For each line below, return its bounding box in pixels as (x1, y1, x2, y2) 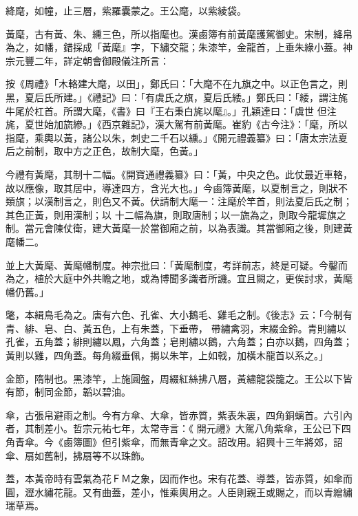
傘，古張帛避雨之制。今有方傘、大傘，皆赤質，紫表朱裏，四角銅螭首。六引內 (6, 407, 352, 422)
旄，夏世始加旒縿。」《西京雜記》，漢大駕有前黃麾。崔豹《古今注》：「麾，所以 (6, 117, 348, 131)
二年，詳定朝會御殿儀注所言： (34, 53, 169, 67)
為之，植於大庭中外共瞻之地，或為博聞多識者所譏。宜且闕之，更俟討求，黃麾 (6, 271, 352, 286)
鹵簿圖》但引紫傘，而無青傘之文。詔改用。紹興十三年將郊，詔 (63, 435, 343, 449)
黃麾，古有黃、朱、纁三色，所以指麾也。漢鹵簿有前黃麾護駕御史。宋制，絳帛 (6, 26, 352, 41)
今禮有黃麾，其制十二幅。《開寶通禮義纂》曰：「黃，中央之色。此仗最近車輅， (6, 166, 352, 181)
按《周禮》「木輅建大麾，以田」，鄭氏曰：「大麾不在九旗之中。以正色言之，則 (6, 76, 348, 91)
